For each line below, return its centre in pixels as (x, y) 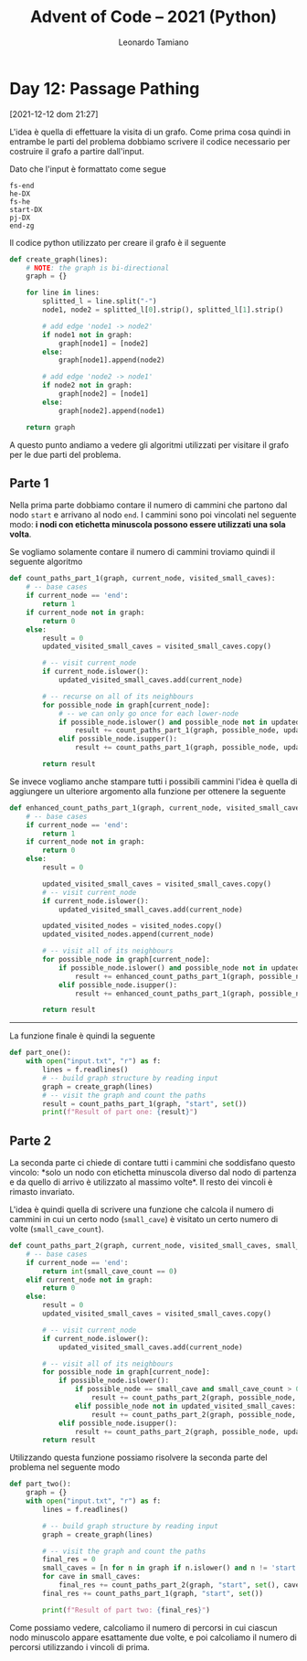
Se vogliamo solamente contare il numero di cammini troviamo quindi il (143, 552)
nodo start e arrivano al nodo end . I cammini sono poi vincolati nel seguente (153, 515)
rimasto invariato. (42, 1192)
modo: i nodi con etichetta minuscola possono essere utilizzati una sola (148, 525)
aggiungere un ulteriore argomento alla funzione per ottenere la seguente (148, 791)
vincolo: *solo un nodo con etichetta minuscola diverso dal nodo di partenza (153, 1173)
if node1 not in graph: (87, 335)
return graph (51, 427)
